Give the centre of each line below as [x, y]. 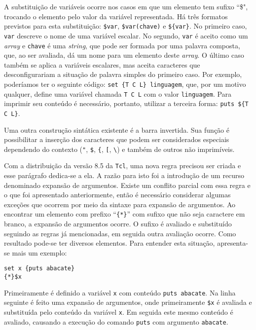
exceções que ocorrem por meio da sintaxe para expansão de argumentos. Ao [120, 204]
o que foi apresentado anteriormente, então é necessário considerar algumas [117, 195]
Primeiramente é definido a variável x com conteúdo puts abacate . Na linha [120, 292]
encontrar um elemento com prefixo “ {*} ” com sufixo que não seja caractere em [125, 214]
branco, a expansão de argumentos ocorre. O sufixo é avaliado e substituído [118, 224]
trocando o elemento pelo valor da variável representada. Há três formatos [116, 16]
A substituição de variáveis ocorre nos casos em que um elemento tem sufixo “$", [126, 6]
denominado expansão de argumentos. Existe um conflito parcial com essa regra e [127, 185]
